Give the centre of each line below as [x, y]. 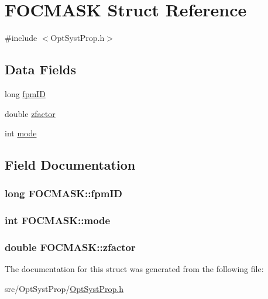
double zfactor [30, 113]
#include [21, 38]
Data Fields [41, 69]
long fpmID [25, 93]
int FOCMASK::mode [58, 220]
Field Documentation [70, 165]
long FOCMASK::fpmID [63, 193]
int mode [21, 133]
